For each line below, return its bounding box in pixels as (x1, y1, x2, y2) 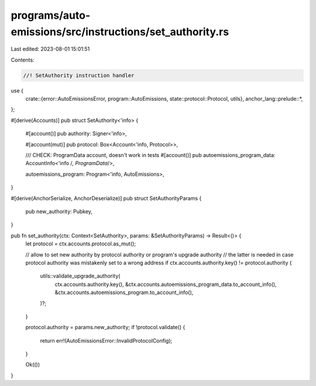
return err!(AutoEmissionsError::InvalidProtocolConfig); (40, 337, 173, 344)
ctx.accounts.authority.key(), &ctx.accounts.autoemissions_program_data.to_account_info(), (54, 281, 277, 288)
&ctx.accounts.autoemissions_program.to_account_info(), (54, 289, 194, 296)
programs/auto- (11, 9, 91, 22)
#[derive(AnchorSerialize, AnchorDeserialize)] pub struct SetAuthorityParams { (11, 194, 202, 201)
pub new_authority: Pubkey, (25, 208, 93, 215)
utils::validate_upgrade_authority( (40, 272, 121, 279)
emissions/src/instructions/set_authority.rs (11, 25, 229, 38)
